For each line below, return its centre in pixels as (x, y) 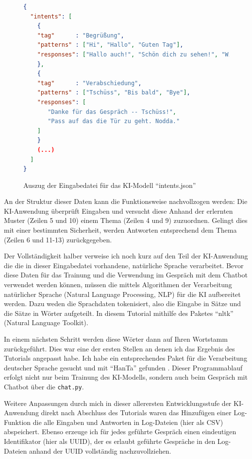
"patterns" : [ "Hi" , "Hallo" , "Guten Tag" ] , (110, 45)
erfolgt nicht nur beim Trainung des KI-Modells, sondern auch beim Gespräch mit (126, 377)
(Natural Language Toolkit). (46, 322)
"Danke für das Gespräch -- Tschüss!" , (112, 112)
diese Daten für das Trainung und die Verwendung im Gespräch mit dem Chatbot (126, 275)
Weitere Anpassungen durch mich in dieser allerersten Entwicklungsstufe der (118, 403)
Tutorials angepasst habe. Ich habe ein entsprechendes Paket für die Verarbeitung (126, 358)
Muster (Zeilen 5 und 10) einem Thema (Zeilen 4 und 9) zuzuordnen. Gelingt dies (126, 220)
